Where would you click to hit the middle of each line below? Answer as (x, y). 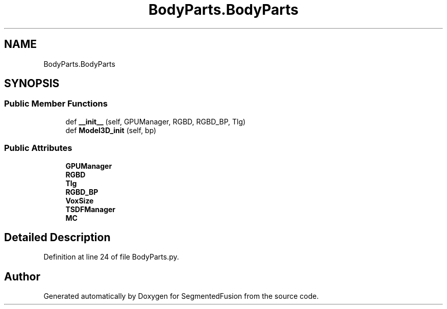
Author (22, 276)
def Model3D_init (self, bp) (111, 130)
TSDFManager (91, 209)
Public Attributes (38, 148)
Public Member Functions (56, 104)
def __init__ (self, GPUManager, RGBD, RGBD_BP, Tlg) (156, 121)
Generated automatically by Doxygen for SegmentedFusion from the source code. (181, 296)
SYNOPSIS (32, 84)
